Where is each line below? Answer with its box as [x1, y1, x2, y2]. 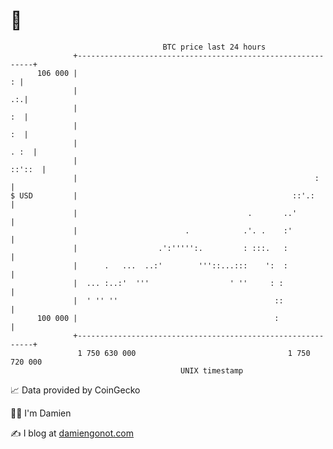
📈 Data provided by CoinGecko [10, 384, 141, 396]
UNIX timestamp [180, 365, 244, 376]
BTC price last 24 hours [162, 42, 267, 52]
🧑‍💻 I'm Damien [10, 407, 72, 419]
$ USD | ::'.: [10, 190, 315, 201]
